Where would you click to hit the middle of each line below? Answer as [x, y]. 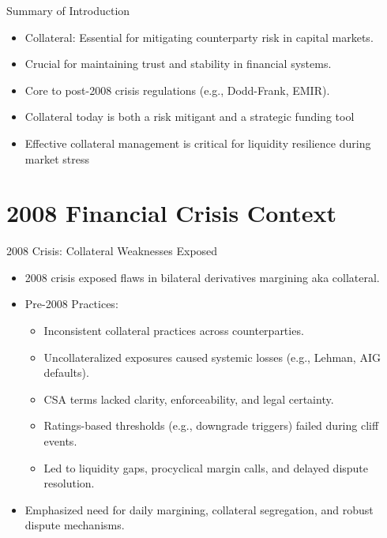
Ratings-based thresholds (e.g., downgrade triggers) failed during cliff [211, 425]
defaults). [66, 372]
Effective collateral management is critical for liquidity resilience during [198, 143]
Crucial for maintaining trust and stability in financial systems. [178, 64]
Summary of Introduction [68, 10]
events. [60, 441]
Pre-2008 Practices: [71, 304]
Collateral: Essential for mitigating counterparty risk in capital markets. [199, 37]
